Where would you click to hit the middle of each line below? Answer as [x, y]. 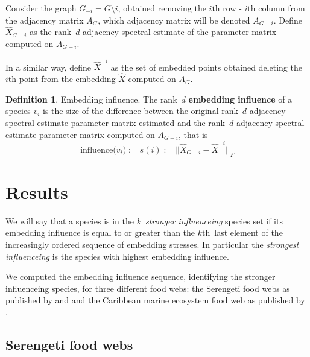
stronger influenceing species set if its [214, 220]
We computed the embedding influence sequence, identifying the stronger [141, 276]
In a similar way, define [49, 67]
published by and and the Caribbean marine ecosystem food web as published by [155, 300]
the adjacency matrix [45, 20]
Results [37, 191]
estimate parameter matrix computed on [80, 134]
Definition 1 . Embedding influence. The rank [91, 99]
